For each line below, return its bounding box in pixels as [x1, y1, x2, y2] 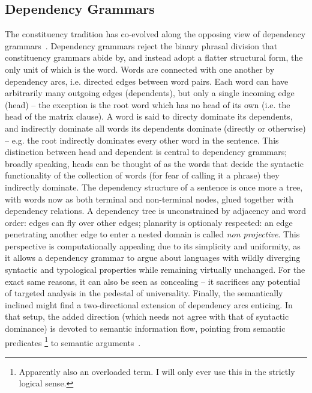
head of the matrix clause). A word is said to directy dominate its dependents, [5, 110, 293, 123]
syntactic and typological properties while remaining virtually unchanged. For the [5, 263, 305, 276]
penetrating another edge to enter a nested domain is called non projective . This [5, 228, 300, 240]
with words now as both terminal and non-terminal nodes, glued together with [5, 192, 294, 205]
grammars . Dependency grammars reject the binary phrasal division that [5, 39, 278, 52]
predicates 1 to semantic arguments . [5, 334, 141, 349]
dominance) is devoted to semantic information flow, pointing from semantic [5, 322, 286, 335]
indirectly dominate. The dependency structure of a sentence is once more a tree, [5, 180, 303, 193]
